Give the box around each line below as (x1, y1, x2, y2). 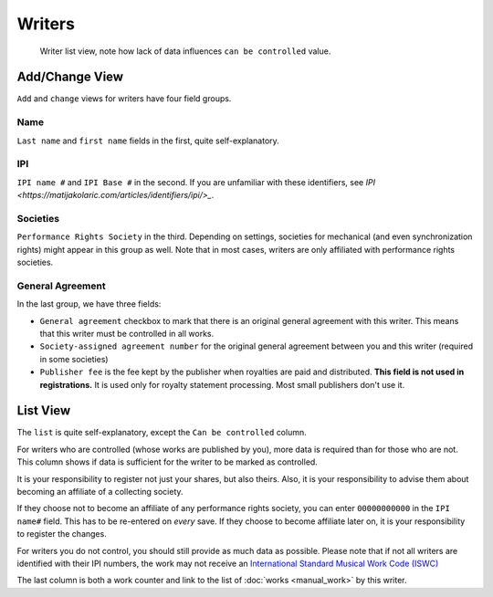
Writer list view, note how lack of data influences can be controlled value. (39, 46, 331, 57)
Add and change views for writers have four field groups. (16, 93, 232, 104)
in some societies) (39, 353, 109, 364)
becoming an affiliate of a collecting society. (16, 487, 184, 497)
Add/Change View (16, 69, 123, 85)
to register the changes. (16, 529, 107, 539)
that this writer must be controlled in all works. (39, 328, 215, 339)
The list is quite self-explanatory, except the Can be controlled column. (16, 427, 308, 438)
